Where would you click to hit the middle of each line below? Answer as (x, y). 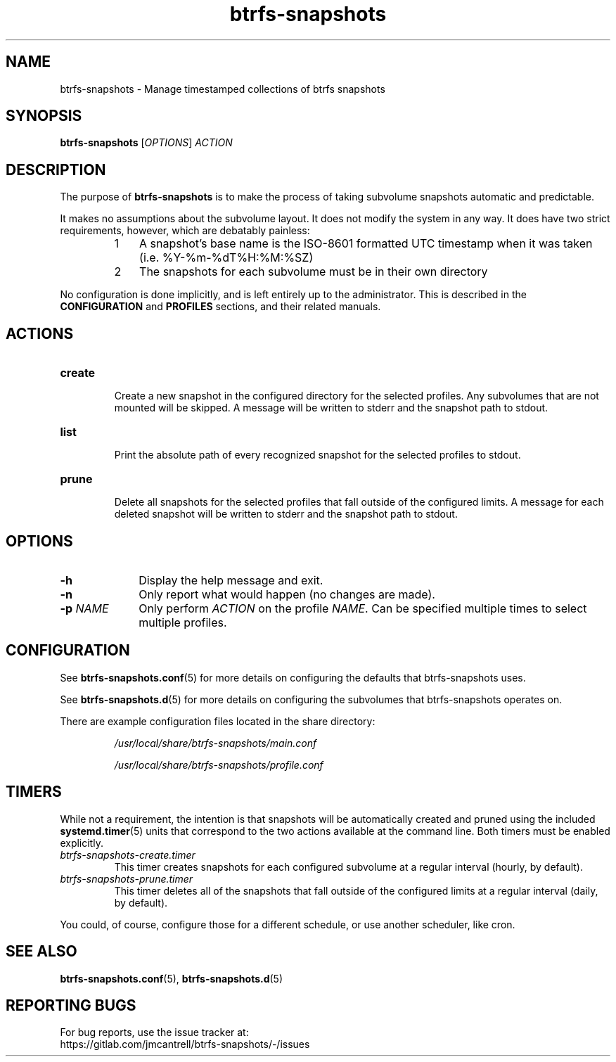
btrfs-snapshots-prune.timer (127, 878)
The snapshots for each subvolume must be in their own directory (314, 272)
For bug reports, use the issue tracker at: (154, 1032)
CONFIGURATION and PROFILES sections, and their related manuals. (220, 307)
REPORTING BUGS (71, 1005)
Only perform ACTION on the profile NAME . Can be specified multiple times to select (363, 608)
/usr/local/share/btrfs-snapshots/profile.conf (219, 764)
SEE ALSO (41, 952)
